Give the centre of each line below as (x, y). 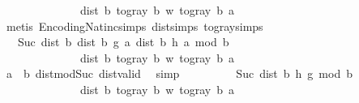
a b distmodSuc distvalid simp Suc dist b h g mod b (179, 73)
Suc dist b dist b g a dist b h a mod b (123, 42)
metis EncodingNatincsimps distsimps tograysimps (135, 26)
